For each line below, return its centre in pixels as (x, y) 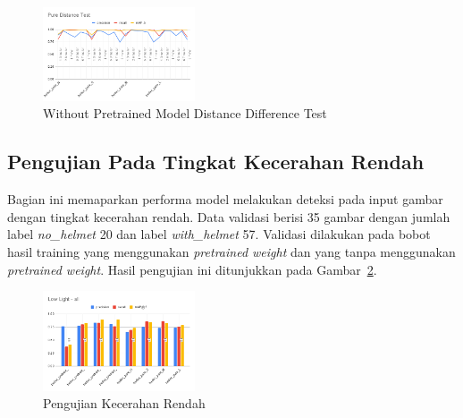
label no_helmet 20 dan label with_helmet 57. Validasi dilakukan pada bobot (219, 234)
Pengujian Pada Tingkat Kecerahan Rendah (216, 162)
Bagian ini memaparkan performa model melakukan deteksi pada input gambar (225, 199)
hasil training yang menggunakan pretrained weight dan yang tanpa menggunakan (231, 252)
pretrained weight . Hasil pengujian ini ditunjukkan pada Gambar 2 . (192, 269)
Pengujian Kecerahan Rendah (124, 403)
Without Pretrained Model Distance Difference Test (185, 113)
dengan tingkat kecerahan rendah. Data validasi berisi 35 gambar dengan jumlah (229, 216)
